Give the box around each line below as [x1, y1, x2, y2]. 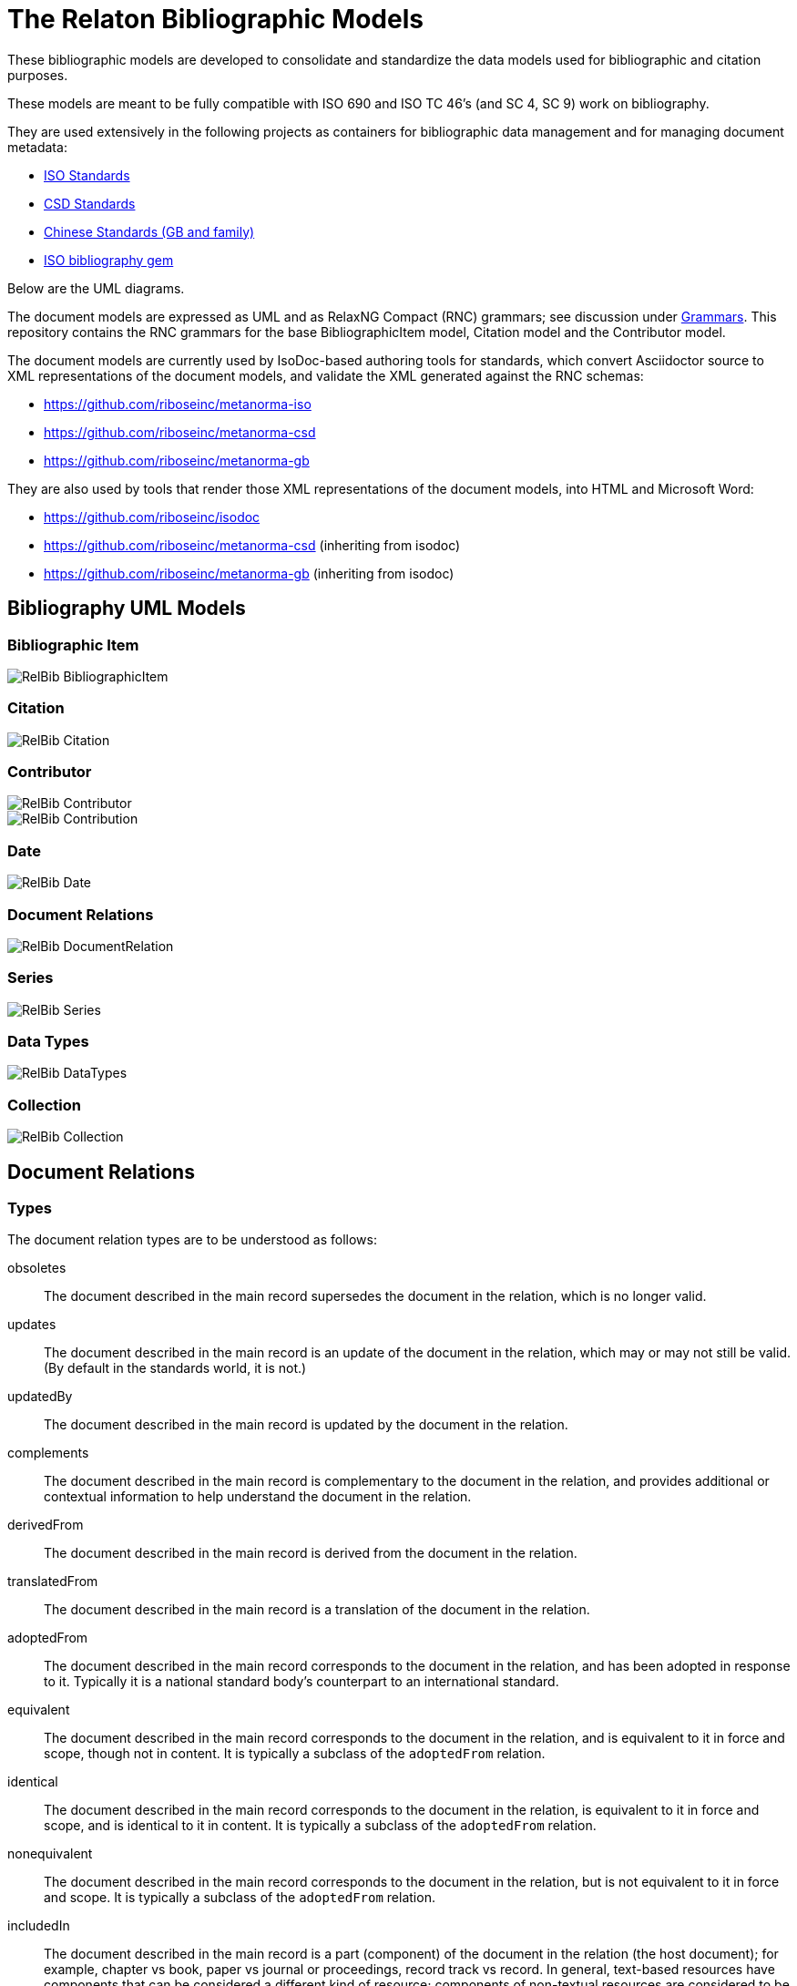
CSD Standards [44, 195, 136, 211]
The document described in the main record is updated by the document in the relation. [44, 1417, 568, 1433]
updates [7, 1316, 56, 1333]
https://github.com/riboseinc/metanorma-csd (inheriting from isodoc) [44, 537, 461, 553]
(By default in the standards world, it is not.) [44, 1360, 307, 1377]
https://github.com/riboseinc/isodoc [44, 508, 261, 525]
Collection [7, 1095, 82, 1114]
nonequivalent [7, 1846, 93, 1862]
